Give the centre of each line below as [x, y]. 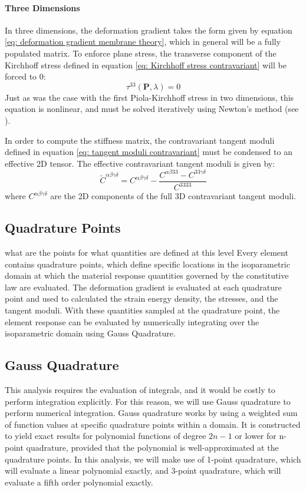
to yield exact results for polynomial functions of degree [106, 436]
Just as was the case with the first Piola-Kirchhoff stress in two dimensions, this [149, 97]
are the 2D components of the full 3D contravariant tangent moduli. [173, 196]
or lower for [256, 436]
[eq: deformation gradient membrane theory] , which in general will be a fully [143, 42]
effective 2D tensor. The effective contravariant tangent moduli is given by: [140, 163]
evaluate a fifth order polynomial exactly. [79, 482]
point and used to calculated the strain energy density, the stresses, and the [142, 298]
